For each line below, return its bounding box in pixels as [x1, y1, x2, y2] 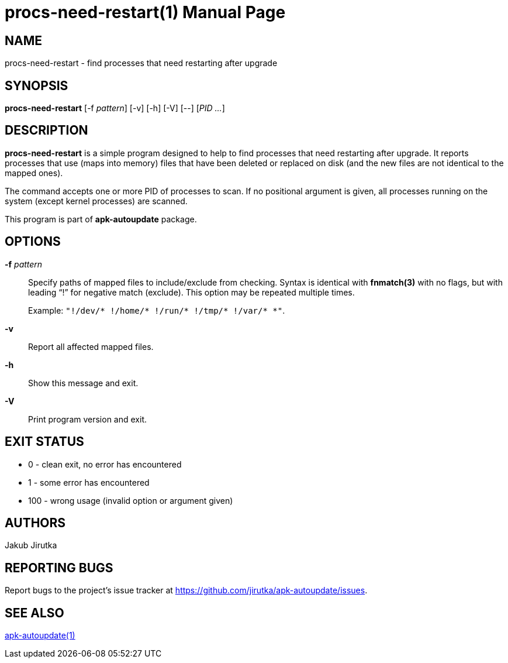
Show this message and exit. [28, 377, 139, 388]
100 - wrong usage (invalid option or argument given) [28, 495, 233, 506]
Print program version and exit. [28, 414, 147, 424]
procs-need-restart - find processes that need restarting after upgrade [5, 58, 278, 68]
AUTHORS [5, 515, 66, 530]
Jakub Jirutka [5, 540, 57, 551]
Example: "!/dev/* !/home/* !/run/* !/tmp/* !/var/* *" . [28, 305, 285, 315]
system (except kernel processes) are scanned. [5, 195, 188, 206]
